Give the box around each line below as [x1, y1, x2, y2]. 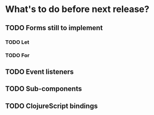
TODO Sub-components [5, 84, 82, 93]
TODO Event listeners [5, 67, 74, 76]
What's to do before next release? [5, 4, 149, 15]
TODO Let [5, 39, 30, 46]
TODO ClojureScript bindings [5, 101, 98, 110]
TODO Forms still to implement [5, 24, 103, 32]
